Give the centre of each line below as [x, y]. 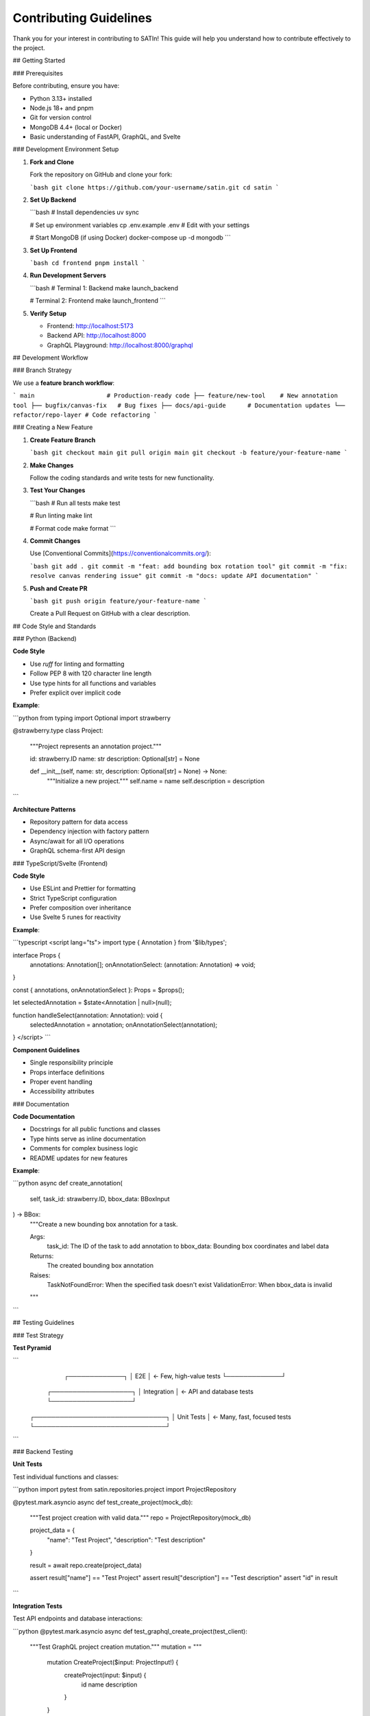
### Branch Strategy [42, 370]
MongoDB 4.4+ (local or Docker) [76, 127]
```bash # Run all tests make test [75, 503]
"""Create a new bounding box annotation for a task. [104, 1224]
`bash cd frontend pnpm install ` [88, 263]
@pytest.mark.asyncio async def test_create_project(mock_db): [103, 1502]
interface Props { [37, 955]
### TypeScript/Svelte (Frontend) [60, 863]
